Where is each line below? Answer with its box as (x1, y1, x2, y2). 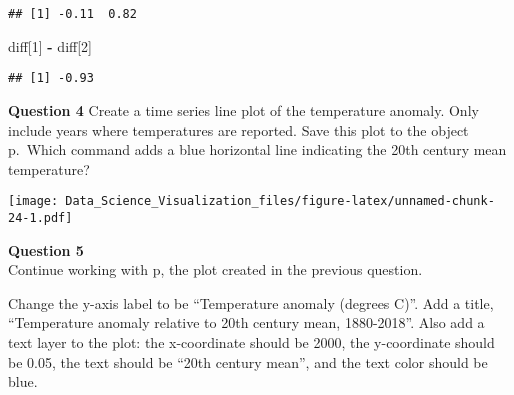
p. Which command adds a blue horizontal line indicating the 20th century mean (8, 139, 507, 160)
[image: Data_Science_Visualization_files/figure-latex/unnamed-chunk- (8, 194, 495, 209)
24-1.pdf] (8, 210, 73, 225)
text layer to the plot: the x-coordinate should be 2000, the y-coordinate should (8, 331, 495, 352)
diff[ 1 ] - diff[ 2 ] (8, 35, 92, 56)
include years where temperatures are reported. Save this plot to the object (8, 119, 469, 140)
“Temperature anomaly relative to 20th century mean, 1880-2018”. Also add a (8, 312, 485, 333)
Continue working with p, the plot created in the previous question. (8, 259, 423, 280)
